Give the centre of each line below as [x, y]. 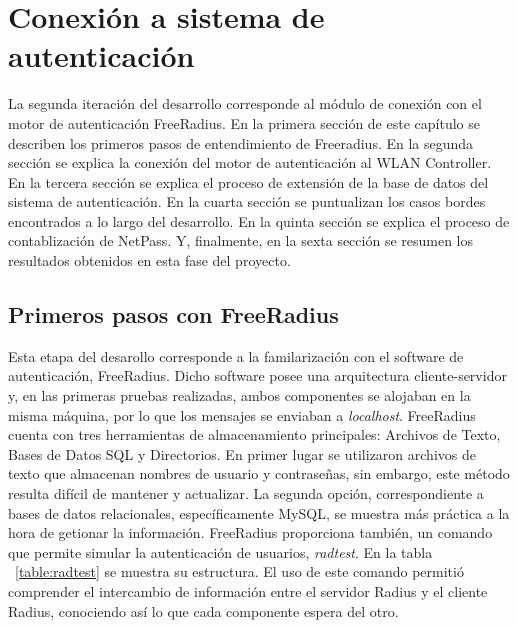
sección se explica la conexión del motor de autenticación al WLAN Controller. [250, 162]
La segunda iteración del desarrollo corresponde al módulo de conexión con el [245, 103]
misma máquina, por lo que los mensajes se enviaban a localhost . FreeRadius [242, 414]
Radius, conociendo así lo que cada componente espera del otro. [203, 610]
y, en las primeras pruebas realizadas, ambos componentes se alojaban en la [239, 395]
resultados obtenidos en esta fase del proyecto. [149, 260]
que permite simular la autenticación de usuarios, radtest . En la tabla [220, 551]
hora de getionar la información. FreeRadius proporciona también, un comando [250, 532]
